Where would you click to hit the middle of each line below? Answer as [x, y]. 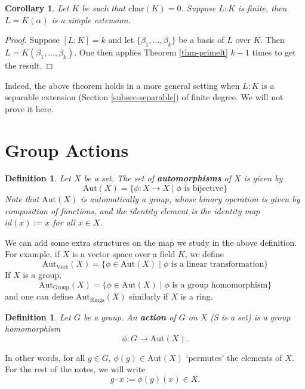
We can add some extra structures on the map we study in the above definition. [151, 242]
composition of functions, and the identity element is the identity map [133, 210]
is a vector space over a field [124, 254]
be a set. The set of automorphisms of [157, 178]
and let [121, 40]
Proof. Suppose [32, 40]
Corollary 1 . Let [37, 8]
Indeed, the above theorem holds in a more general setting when [122, 85]
